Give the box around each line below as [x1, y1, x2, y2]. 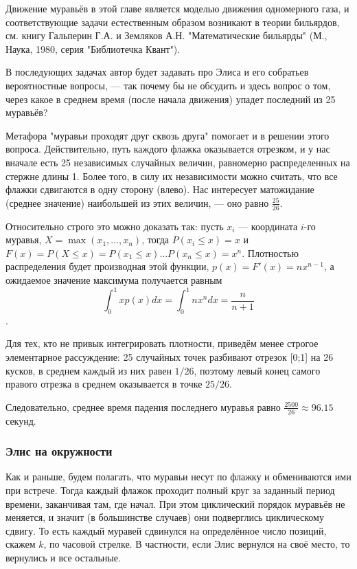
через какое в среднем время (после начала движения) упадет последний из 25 [5, 91, 336, 106]
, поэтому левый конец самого [194, 363, 321, 377]
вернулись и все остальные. [5, 550, 121, 564]
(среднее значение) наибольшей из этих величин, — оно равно [5, 195, 269, 210]
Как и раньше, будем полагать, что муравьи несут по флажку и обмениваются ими [5, 469, 352, 484]
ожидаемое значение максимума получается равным [5, 272, 222, 287]
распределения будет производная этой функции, [5, 259, 209, 274]
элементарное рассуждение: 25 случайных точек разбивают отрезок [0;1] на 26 [5, 350, 334, 364]
